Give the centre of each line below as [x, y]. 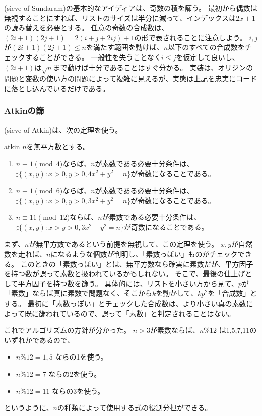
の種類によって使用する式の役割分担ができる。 [135, 408]
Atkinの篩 [24, 111]
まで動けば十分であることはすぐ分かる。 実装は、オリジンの [153, 67]
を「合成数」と [233, 293]
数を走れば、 [25, 254]
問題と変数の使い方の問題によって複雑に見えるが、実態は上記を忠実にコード [131, 78]
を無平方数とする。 [58, 146]
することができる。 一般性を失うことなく [93, 57]
